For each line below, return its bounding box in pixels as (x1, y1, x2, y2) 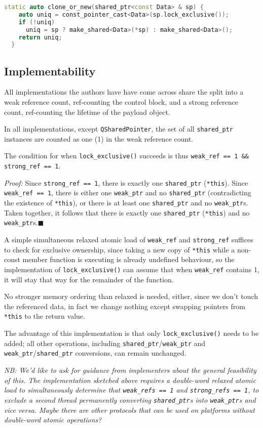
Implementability (4, 63, 96, 78)
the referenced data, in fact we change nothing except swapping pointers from (4, 301, 245, 311)
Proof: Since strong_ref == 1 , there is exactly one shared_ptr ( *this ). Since (4, 177, 248, 188)
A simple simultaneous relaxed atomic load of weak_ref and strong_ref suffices (4, 234, 253, 245)
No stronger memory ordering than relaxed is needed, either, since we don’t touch (4, 291, 258, 302)
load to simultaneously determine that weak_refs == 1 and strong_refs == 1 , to (4, 384, 259, 395)
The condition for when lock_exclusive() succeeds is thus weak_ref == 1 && (4, 150, 249, 161)
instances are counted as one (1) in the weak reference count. (4, 133, 194, 144)
